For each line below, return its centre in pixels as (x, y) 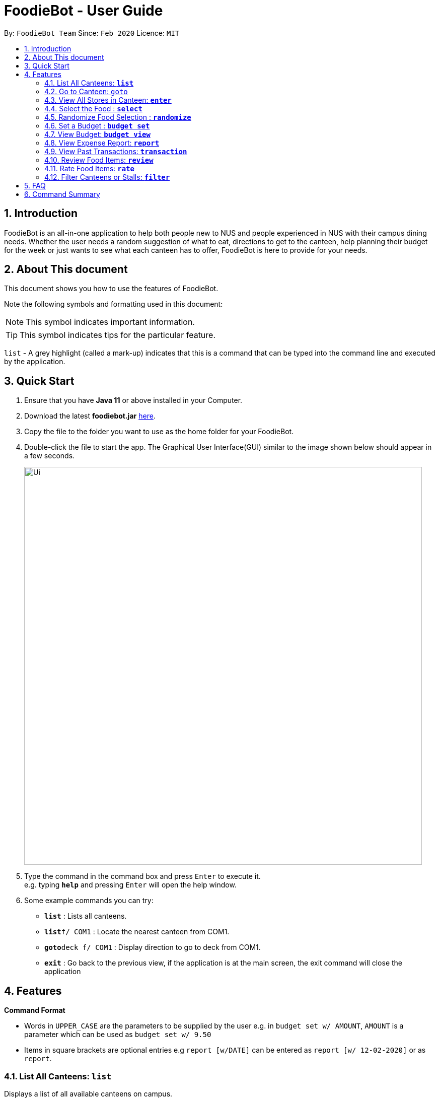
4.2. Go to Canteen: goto (86, 91)
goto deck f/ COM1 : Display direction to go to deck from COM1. (153, 947)
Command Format (35, 1010)
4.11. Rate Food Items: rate (90, 168)
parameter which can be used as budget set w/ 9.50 (118, 1035)
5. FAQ (35, 185)
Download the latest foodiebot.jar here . (90, 416)
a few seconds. (50, 456)
